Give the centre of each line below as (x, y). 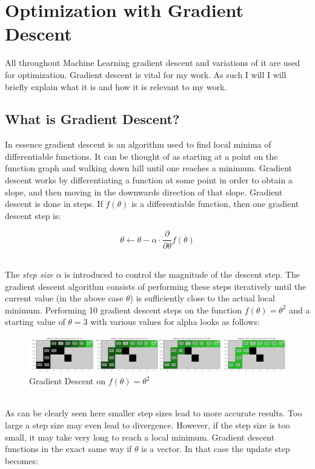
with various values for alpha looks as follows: (175, 322)
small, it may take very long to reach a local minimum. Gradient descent (140, 437)
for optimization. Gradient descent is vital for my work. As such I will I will (146, 74)
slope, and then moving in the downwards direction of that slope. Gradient (144, 192)
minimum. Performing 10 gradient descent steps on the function (123, 310)
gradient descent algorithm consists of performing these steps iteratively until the (156, 286)
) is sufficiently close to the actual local (202, 298)
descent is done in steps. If (54, 204)
